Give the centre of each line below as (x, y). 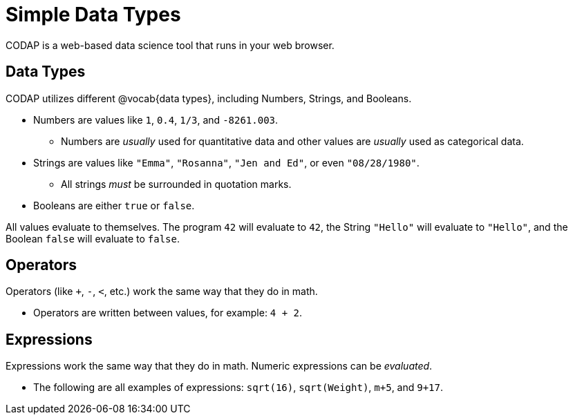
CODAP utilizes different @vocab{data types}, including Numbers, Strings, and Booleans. (209, 98)
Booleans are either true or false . (114, 205)
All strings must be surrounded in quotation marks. (176, 184)
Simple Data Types (93, 15)
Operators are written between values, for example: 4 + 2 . (168, 313)
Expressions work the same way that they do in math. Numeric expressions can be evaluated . (219, 366)
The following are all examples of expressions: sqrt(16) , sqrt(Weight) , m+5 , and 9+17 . (238, 388)
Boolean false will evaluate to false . (93, 238)
